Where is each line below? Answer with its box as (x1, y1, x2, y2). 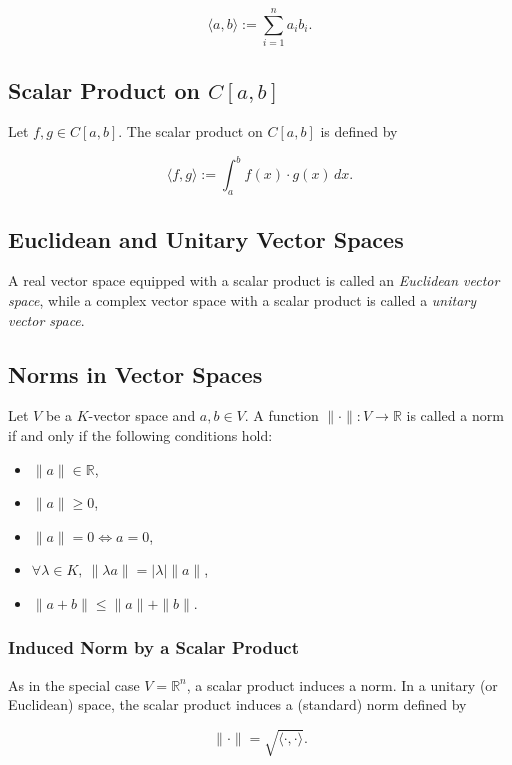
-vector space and (88, 405, 196, 426)
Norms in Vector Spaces (8, 358, 263, 389)
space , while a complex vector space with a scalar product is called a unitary (8, 290, 476, 311)
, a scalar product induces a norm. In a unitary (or (186, 674, 498, 695)
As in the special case (8, 674, 140, 695)
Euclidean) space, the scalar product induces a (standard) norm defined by (8, 694, 467, 715)
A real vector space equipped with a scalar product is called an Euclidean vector (8, 270, 500, 291)
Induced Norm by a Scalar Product (8, 635, 300, 660)
